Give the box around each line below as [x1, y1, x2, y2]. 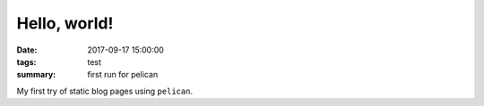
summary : [16, 69, 56, 80]
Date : [16, 45, 38, 55]
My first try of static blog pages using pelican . [16, 86, 193, 96]
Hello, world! [16, 13, 114, 33]
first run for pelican [87, 69, 159, 80]
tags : [16, 56, 37, 67]
